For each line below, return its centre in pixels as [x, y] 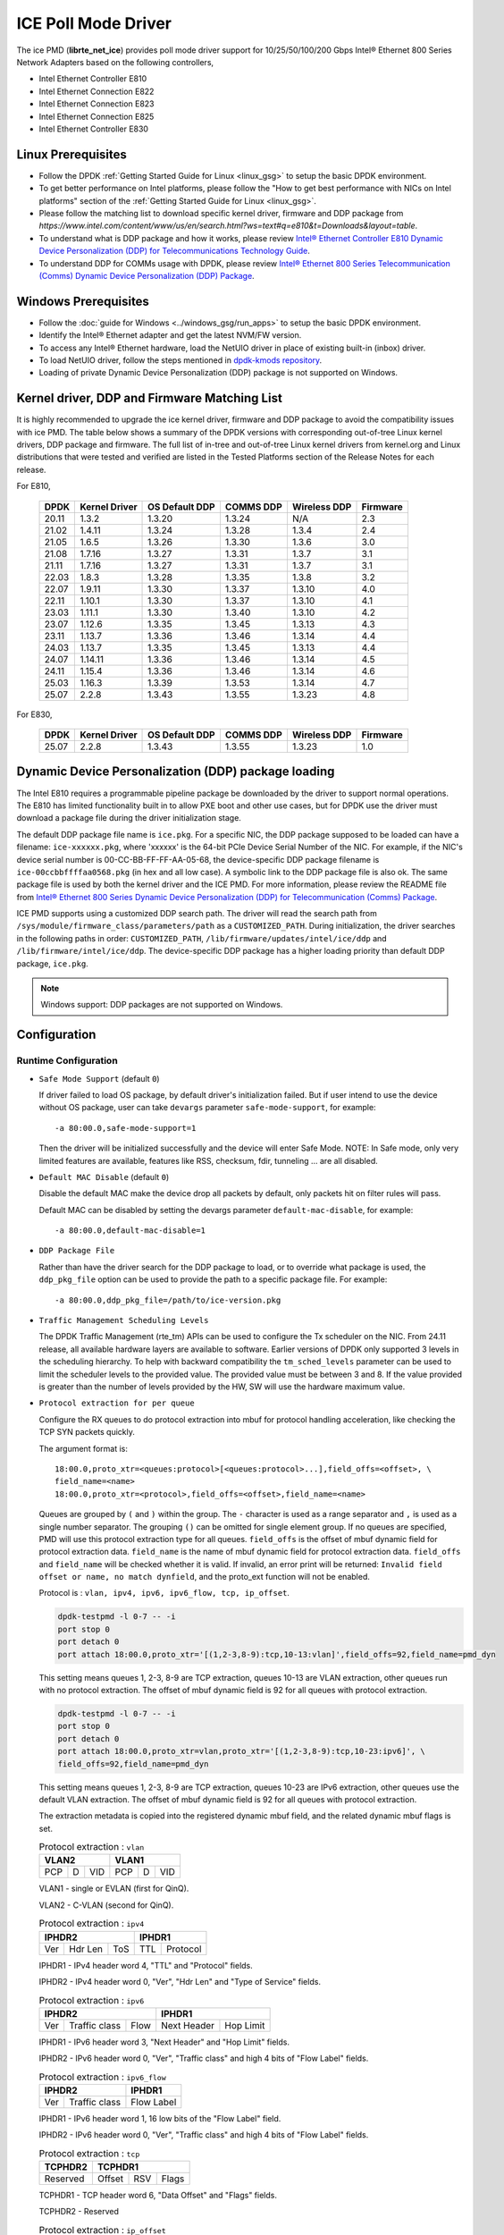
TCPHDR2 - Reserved [79, 2212]
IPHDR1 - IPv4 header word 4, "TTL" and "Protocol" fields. [146, 1965]
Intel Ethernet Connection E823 [97, 104]
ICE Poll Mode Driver [94, 23]
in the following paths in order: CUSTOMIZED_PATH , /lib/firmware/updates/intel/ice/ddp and [202, 938]
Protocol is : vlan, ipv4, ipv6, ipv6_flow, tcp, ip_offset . [164, 1593]
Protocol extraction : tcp [89, 2153]
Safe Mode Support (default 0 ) [99, 1078]
